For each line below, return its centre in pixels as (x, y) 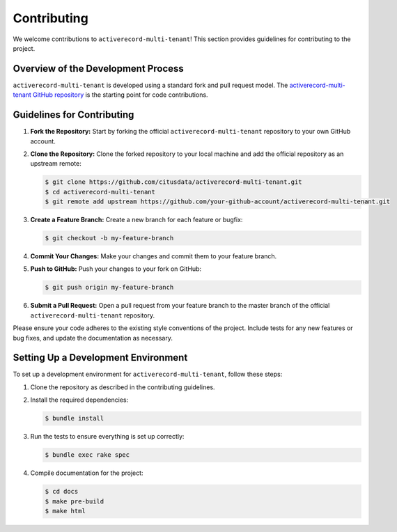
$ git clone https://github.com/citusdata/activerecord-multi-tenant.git (173, 182)
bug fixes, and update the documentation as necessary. (93, 338)
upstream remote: (56, 164)
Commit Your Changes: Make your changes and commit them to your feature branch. (154, 256)
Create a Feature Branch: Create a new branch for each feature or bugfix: (137, 220)
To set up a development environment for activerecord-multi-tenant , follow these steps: (148, 374)
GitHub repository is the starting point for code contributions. (120, 95)
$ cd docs (62, 492)
